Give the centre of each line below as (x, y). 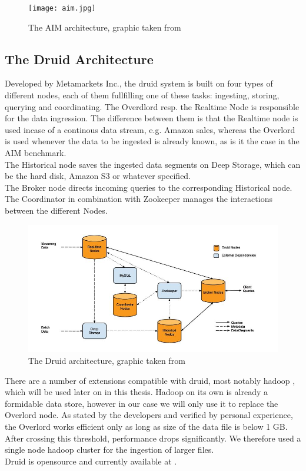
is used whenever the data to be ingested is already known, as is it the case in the (152, 141)
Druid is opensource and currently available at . (91, 461)
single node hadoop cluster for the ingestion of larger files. (109, 450)
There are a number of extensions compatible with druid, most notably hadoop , (150, 380)
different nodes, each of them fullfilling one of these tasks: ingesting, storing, (142, 95)
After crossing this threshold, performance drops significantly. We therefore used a (153, 438)
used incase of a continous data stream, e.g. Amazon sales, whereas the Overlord (150, 129)
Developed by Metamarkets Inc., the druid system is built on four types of (139, 83)
